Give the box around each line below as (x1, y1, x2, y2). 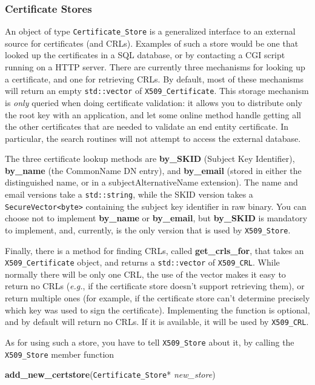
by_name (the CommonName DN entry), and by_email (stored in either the (5, 164, 302, 176)
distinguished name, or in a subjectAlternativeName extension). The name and (5, 176, 298, 189)
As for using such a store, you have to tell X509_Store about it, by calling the (5, 335, 294, 348)
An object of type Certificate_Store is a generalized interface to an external (5, 25, 296, 38)
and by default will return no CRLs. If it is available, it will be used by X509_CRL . (5, 315, 309, 328)
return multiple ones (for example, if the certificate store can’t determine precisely (5, 292, 310, 304)
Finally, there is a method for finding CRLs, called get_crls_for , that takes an (5, 244, 304, 256)
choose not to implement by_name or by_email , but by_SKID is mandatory (5, 212, 308, 224)
